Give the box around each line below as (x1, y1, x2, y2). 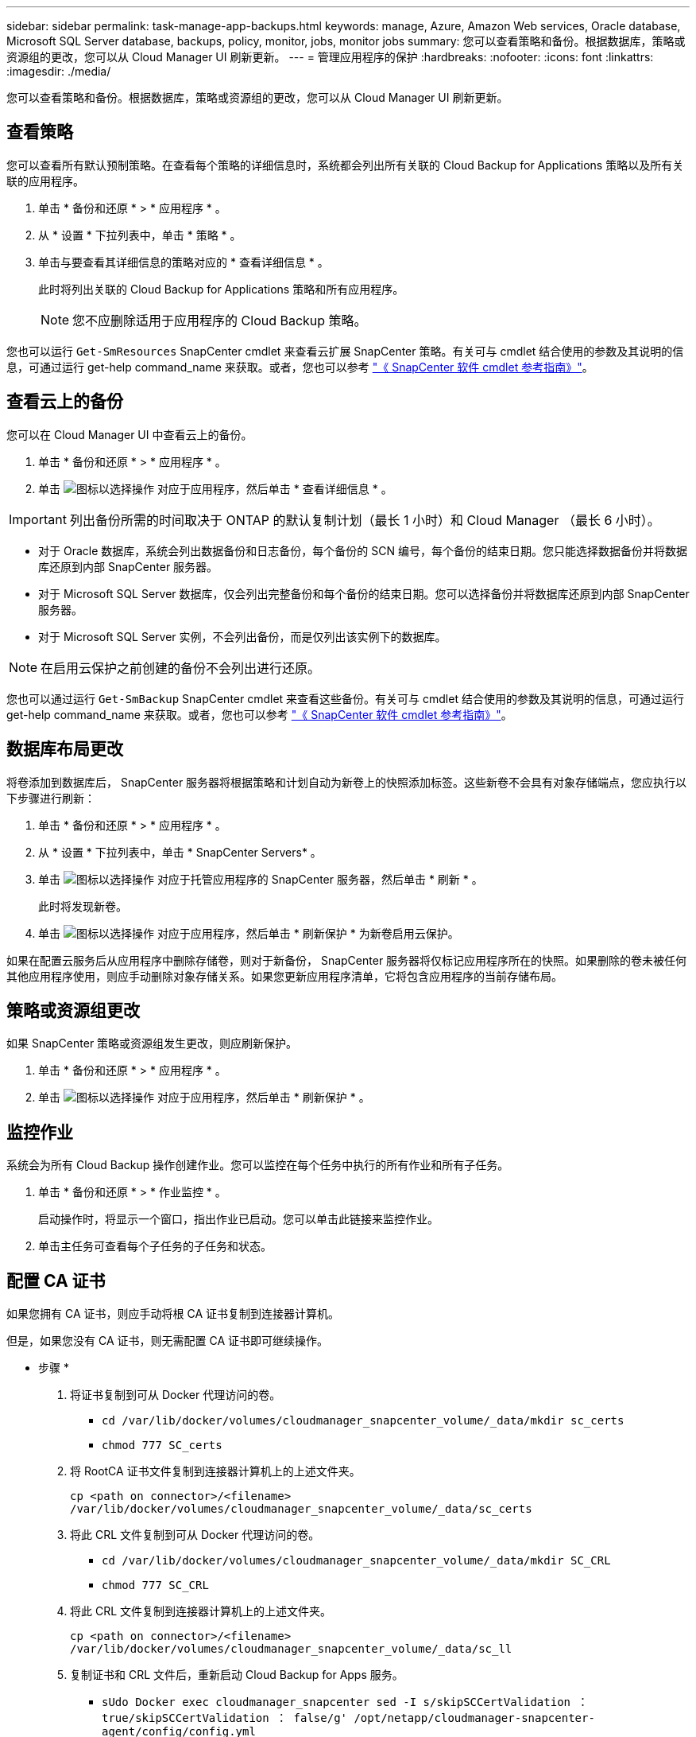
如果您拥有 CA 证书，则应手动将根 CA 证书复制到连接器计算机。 (6, 1307, 339, 1321)
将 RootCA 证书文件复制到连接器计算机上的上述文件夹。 (70, 1464, 361, 1479)
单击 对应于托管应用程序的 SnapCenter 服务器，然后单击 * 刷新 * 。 (38, 872, 483, 886)
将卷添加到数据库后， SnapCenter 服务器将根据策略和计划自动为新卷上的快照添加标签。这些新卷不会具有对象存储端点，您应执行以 (6, 775, 687, 789)
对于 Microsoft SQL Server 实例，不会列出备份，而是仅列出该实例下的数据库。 (38, 629, 447, 643)
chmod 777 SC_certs (102, 1439, 222, 1452)
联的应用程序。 (6, 173, 84, 188)
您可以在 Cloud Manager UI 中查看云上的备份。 (6, 427, 253, 441)
